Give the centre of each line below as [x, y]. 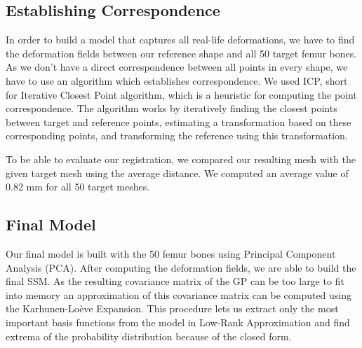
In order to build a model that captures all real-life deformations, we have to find [180, 40]
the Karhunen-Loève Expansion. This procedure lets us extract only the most [172, 308]
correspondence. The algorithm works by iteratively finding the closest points [172, 108]
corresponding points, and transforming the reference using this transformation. [177, 135]
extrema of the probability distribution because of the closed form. [149, 336]
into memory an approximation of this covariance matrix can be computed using [179, 294]
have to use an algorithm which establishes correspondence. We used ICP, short [177, 80]
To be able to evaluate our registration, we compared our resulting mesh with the [181, 159]
